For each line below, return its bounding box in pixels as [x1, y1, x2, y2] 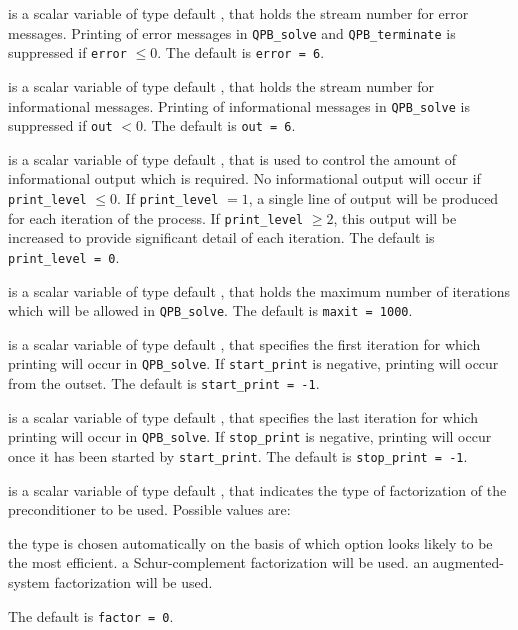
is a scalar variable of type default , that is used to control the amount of [8, 148, 457, 169]
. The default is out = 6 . [142, 115, 296, 136]
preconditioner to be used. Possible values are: [8, 499, 291, 520]
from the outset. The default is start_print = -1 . [8, 373, 320, 394]
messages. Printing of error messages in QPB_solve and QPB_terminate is [8, 22, 456, 43]
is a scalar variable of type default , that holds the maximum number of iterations [8, 280, 511, 301]
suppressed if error [8, 42, 127, 63]
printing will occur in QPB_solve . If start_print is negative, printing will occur [8, 353, 499, 374]
